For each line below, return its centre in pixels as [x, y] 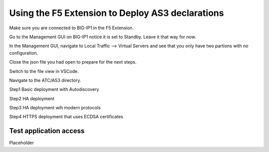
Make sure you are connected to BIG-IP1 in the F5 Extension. [71, 28]
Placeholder [22, 143]
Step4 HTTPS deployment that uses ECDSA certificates [66, 117]
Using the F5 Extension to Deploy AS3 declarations [117, 13]
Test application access [47, 131]
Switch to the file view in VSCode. [44, 71]
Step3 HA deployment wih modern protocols [55, 108]
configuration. [24, 53]
